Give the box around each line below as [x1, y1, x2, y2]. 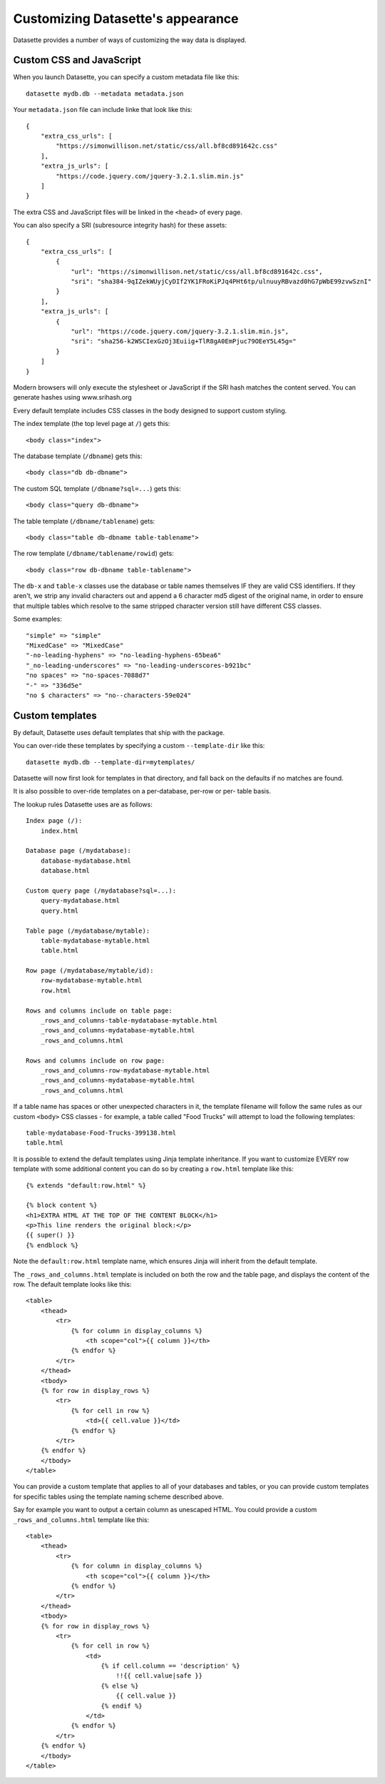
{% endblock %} [26, 1241, 79, 1249]
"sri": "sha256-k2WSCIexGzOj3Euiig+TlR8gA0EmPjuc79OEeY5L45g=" [71, 338, 297, 345]
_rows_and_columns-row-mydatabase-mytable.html [40, 1067, 210, 1074]
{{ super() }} [26, 1231, 75, 1240]
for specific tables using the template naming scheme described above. [13, 1492, 224, 1501]
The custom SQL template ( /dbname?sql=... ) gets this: [13, 484, 181, 492]
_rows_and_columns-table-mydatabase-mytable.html [40, 1017, 217, 1025]
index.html [40, 826, 79, 835]
